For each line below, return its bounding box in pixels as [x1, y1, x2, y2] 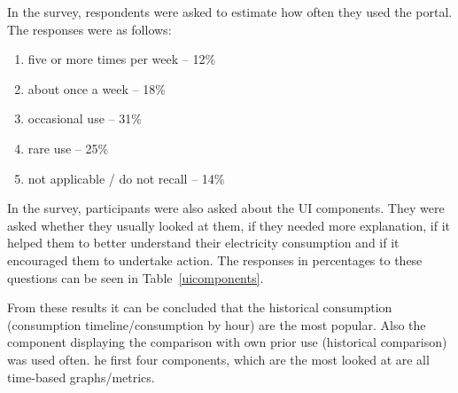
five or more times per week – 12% [27, 50, 216, 68]
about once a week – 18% [27, 79, 166, 98]
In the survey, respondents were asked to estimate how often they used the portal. [7, 3, 453, 20]
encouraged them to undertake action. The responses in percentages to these [7, 250, 423, 269]
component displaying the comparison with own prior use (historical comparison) [7, 333, 447, 351]
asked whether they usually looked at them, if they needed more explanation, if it [7, 216, 450, 234]
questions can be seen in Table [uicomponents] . [7, 268, 264, 287]
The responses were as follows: [7, 20, 172, 38]
